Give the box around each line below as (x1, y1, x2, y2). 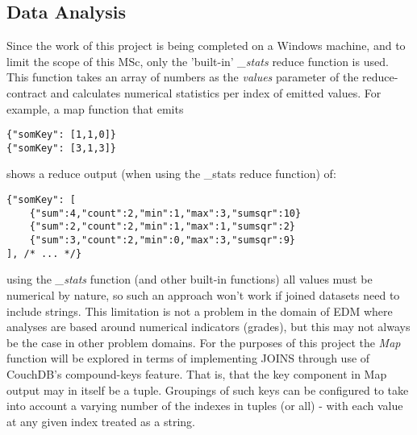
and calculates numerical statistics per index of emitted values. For (50, 84, 382, 101)
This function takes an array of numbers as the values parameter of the (6, 68, 359, 85)
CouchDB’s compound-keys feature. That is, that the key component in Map (6, 365, 387, 382)
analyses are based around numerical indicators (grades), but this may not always (6, 318, 411, 335)
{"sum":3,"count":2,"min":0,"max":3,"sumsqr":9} (29, 234, 295, 246)
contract (6, 84, 48, 101)
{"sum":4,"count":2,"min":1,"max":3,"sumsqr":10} (29, 207, 302, 219)
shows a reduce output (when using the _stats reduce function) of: (6, 165, 336, 182)
